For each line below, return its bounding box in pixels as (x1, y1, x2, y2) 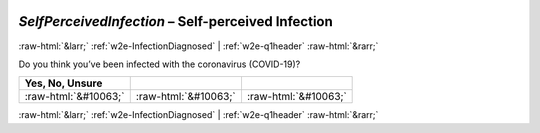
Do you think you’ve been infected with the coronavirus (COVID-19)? (18, 58, 301, 70)
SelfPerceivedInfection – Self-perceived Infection (18, 13, 334, 30)
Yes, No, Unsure (24, 76, 103, 90)
